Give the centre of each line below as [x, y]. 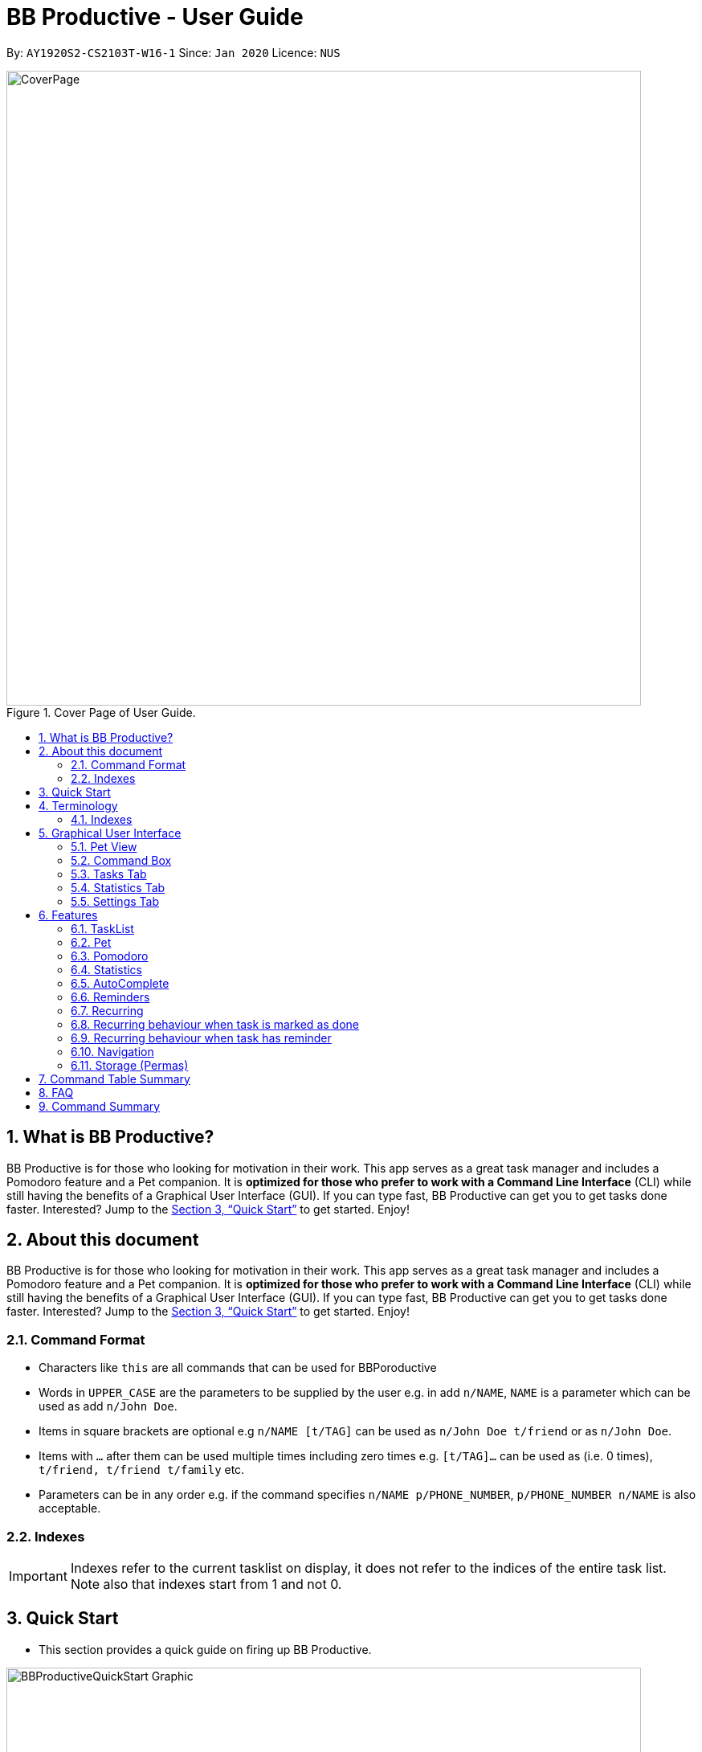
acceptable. [70, 1508]
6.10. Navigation [112, 1051]
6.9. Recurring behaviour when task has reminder [201, 1038]
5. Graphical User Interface [110, 833]
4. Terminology [78, 805]
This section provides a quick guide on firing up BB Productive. [205, 1649]
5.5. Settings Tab [115, 901]
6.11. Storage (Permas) [130, 1065]
